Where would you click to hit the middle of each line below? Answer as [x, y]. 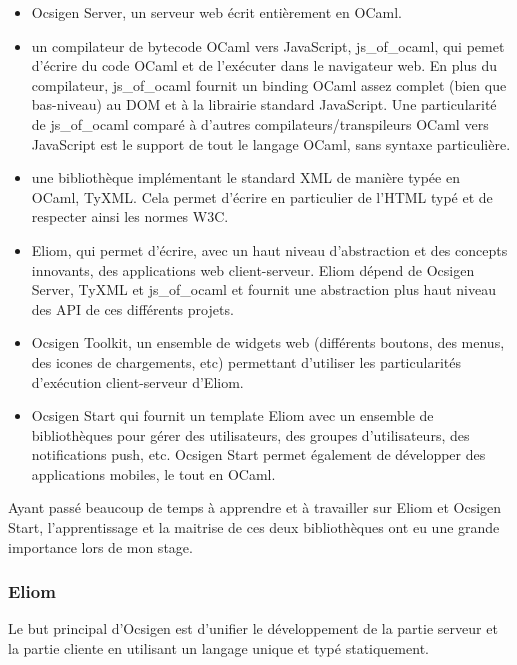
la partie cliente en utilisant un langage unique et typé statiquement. [218, 648]
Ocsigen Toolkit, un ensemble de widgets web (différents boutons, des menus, [268, 342]
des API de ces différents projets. [132, 308]
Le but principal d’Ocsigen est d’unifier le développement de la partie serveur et [253, 628]
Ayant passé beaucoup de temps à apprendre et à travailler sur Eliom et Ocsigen [255, 507]
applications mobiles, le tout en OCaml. [153, 473]
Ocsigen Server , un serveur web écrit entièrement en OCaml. [216, 12]
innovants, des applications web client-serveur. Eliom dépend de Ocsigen [253, 269]
